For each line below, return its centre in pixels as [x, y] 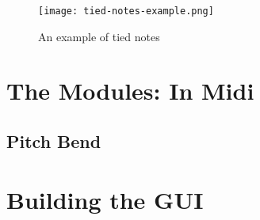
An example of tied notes [99, 36]
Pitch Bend [54, 141]
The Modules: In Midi [130, 91]
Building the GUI [105, 199]
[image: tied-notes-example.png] [126, 11]
